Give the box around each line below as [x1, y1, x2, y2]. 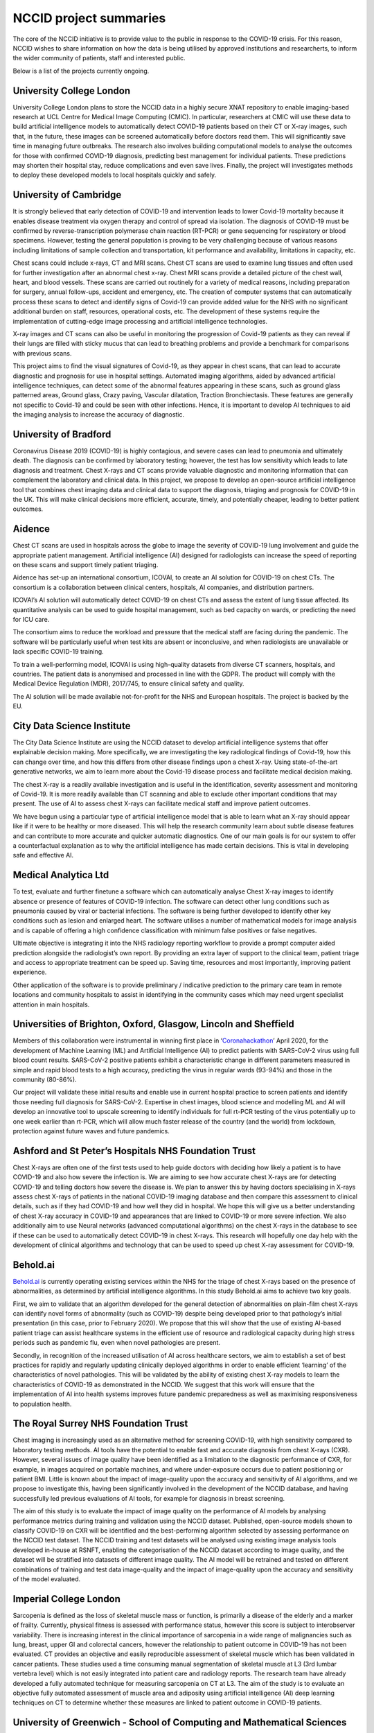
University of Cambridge [12, 189, 122, 201]
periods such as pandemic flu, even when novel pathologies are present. [12, 1339, 221, 1347]
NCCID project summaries [12, 10, 166, 26]
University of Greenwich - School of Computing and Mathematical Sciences [12, 1716, 347, 1729]
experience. [12, 968, 47, 977]
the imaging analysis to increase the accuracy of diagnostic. [12, 410, 185, 419]
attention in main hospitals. [12, 1000, 90, 1009]
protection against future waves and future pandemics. [12, 1126, 170, 1135]
